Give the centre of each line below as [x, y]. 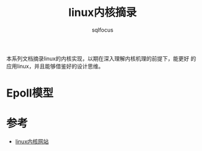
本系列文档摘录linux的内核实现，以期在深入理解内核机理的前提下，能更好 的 [101, 58]
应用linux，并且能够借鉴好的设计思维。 [55, 66]
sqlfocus [103, 30]
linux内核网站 [32, 142]
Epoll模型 [30, 93]
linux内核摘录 [103, 13]
